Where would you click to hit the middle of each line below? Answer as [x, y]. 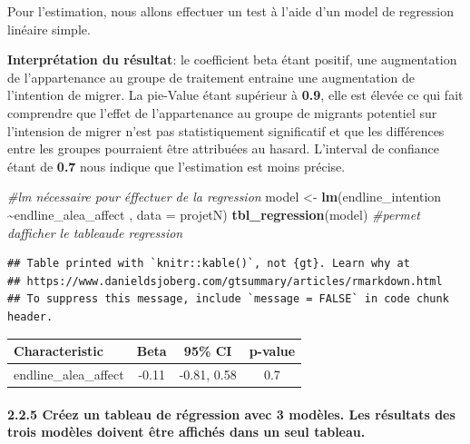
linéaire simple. [49, 29]
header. [30, 316]
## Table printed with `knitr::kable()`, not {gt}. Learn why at [209, 264]
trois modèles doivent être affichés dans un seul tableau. [186, 432]
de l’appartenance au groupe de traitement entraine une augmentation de [211, 77]
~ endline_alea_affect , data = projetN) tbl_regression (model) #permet [214, 214]
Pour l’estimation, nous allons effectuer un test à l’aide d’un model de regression [230, 11]
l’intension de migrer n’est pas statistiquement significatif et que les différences [226, 130]
